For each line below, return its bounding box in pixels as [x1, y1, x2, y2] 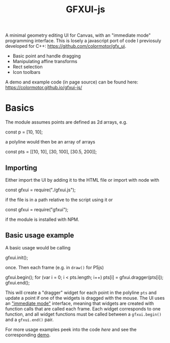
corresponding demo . [5, 332, 51, 338]
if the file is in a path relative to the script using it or [5, 196, 113, 203]
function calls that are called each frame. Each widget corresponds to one [5, 305, 161, 311]
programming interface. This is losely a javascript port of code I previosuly [5, 38, 161, 44]
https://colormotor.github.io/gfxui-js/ [5, 84, 82, 91]
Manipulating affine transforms [12, 59, 77, 65]
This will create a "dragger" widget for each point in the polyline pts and [5, 289, 157, 296]
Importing [5, 163, 37, 172]
